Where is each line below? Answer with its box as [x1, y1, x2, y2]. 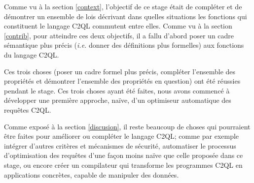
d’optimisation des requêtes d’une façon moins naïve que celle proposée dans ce [4, 150, 243, 160]
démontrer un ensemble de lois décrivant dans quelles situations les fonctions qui [4, 11, 247, 21]
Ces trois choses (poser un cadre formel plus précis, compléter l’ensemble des [4, 66, 236, 76]
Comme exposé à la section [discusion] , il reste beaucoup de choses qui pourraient [4, 121, 251, 131]
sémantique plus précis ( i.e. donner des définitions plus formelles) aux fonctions [4, 40, 244, 50]
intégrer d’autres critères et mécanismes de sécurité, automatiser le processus [4, 140, 236, 151]
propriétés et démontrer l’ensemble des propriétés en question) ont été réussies [4, 76, 241, 86]
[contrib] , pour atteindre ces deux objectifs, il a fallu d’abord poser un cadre [4, 30, 234, 40]
